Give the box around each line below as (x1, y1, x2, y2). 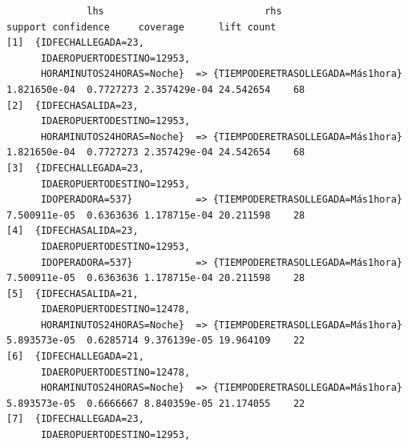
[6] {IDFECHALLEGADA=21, (6, 351, 144, 363)
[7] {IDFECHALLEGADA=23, (6, 413, 144, 425)
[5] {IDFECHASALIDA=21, (6, 287, 139, 299)
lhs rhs (87, 6, 282, 17)
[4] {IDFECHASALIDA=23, (6, 225, 139, 237)
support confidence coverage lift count (6, 21, 277, 33)
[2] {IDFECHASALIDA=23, (6, 99, 139, 111)
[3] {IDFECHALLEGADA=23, (6, 162, 144, 174)
